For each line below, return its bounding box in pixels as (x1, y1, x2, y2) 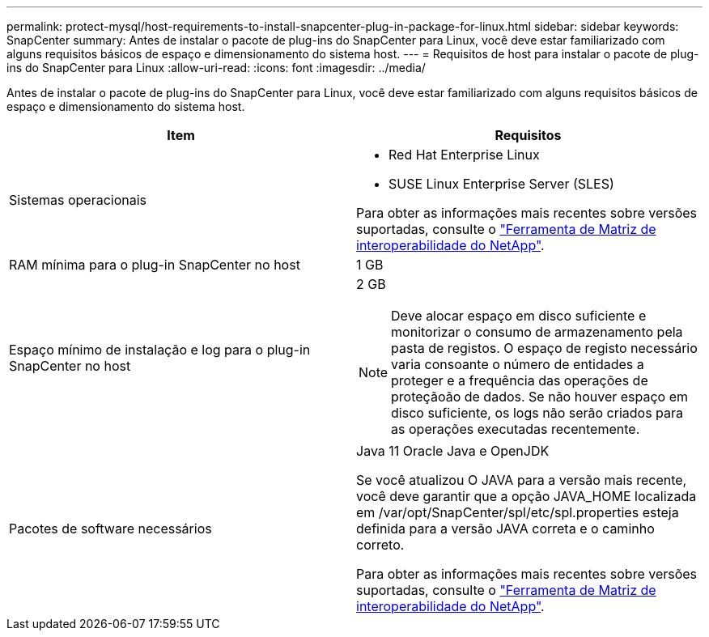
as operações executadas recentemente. (391, 421, 640, 437)
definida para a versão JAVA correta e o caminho (356, 520, 655, 537)
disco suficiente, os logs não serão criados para (391, 405, 684, 421)
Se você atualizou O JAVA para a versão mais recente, (356, 472, 687, 488)
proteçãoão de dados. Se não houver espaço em (391, 389, 689, 405)
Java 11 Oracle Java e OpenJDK (356, 443, 550, 459)
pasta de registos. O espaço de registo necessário (391, 340, 698, 356)
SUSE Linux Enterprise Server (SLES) (388, 176, 614, 192)
